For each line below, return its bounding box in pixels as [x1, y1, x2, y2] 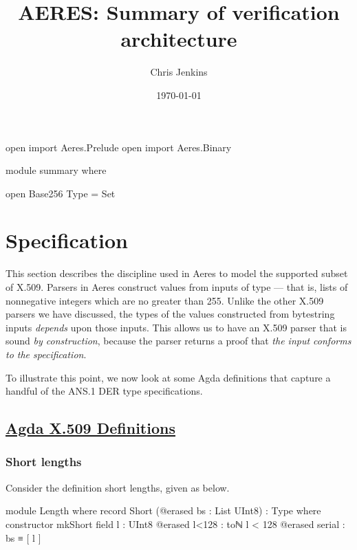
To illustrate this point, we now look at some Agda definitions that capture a [6, 370, 331, 384]
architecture [120, 25, 237, 53]
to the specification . [6, 346, 87, 361]
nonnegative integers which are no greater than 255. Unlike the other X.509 [6, 293, 324, 307]
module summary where [6, 163, 107, 177]
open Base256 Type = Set [6, 186, 116, 200]
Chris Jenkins [150, 65, 208, 79]
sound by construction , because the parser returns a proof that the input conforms [6, 333, 351, 348]
